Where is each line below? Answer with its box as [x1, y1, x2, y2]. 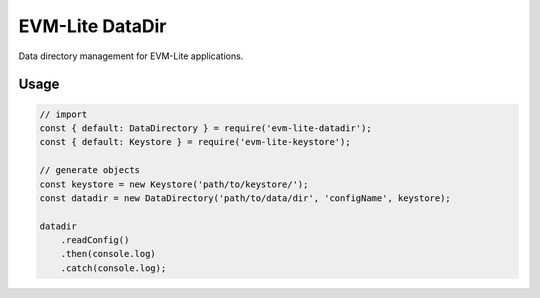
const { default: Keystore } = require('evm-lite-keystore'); [39, 136, 351, 148]
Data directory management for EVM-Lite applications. [18, 50, 244, 62]
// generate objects [39, 165, 140, 176]
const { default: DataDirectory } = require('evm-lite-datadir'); [39, 122, 372, 134]
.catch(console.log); [60, 262, 167, 274]
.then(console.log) [60, 248, 157, 260]
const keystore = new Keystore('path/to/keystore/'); [39, 178, 309, 190]
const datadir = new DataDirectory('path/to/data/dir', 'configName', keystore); [39, 192, 452, 204]
